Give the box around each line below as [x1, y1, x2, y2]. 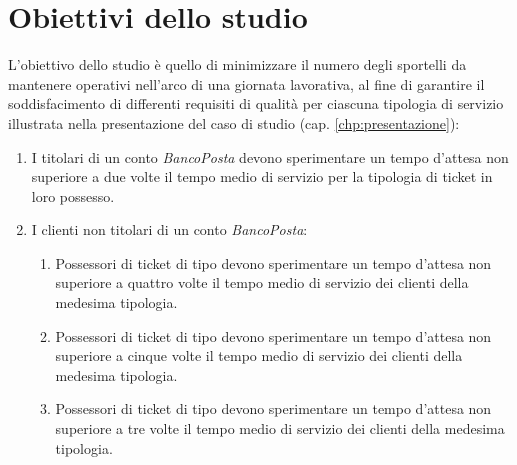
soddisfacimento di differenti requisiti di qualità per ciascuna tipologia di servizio [8, 93, 504, 114]
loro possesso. [31, 185, 115, 206]
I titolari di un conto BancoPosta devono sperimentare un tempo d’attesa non [31, 146, 509, 167]
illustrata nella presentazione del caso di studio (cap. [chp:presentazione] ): [8, 112, 460, 133]
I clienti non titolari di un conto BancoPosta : [31, 219, 308, 240]
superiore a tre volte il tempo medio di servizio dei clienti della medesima [55, 418, 505, 439]
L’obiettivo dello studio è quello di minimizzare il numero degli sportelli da [8, 54, 467, 75]
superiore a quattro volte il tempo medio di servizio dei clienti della [55, 272, 469, 293]
